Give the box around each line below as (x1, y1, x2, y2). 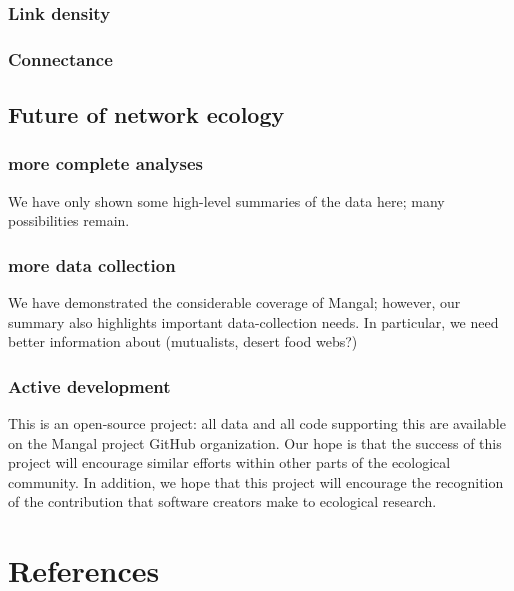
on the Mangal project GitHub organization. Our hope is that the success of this (8, 432, 502, 453)
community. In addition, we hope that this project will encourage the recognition (8, 471, 504, 492)
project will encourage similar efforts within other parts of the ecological (8, 452, 451, 473)
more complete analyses (8, 151, 204, 176)
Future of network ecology (8, 99, 285, 130)
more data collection (8, 252, 176, 277)
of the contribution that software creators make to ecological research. (8, 491, 437, 512)
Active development (8, 373, 171, 398)
